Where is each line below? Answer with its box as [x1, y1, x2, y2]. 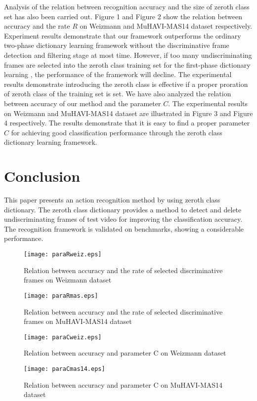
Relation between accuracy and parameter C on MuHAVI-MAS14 [24, 379, 223, 390]
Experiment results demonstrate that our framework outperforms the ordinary [4, 30, 241, 40]
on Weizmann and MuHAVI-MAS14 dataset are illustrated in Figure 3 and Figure [4, 108, 253, 118]
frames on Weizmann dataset [24, 275, 112, 285]
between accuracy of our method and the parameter [4, 98, 161, 108]
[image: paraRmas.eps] [24, 292, 98, 299]
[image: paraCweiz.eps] [24, 333, 102, 341]
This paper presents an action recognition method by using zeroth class [4, 195, 220, 205]
